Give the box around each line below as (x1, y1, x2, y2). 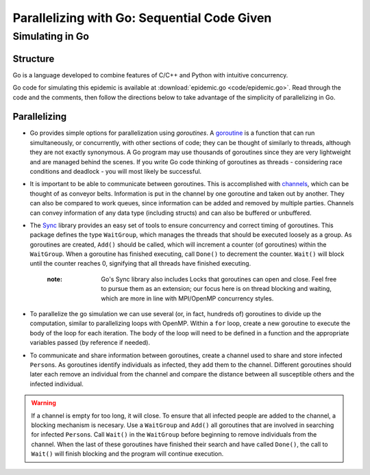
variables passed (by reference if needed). (29, 339, 151, 347)
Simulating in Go (12, 30, 89, 42)
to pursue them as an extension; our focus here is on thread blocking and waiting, (101, 285, 332, 293)
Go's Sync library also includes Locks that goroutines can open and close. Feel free (101, 274, 337, 283)
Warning (31, 399, 56, 407)
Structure (12, 53, 55, 64)
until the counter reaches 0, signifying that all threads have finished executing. (29, 259, 251, 268)
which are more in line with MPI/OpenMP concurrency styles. (101, 294, 274, 303)
